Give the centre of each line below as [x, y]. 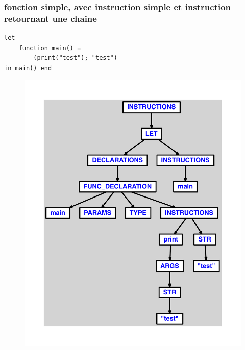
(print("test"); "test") [75, 58]
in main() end [28, 68]
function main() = [50, 48]
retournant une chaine [51, 18]
